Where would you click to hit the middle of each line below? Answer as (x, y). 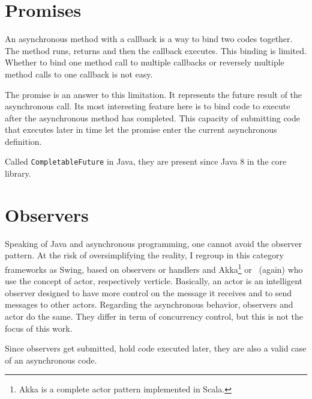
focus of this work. (39, 328)
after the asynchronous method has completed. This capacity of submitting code (153, 117)
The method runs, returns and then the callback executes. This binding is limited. (156, 50)
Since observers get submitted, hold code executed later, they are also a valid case (156, 348)
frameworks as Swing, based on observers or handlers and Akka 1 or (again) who (154, 268)
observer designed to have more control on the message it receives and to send (148, 292)
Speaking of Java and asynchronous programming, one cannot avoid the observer (154, 243)
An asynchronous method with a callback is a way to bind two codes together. (149, 39)
